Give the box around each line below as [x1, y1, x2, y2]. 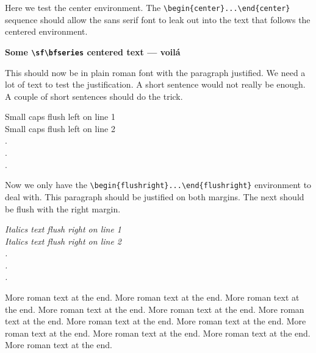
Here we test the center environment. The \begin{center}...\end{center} [5, 1, 290, 13]
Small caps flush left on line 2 [5, 122, 115, 135]
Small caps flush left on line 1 [5, 110, 115, 123]
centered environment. [5, 25, 88, 38]
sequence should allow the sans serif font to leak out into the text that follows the [5, 13, 311, 26]
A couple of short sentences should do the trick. [5, 89, 183, 102]
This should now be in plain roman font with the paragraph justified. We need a [5, 66, 306, 79]
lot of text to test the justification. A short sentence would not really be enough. [5, 78, 306, 91]
